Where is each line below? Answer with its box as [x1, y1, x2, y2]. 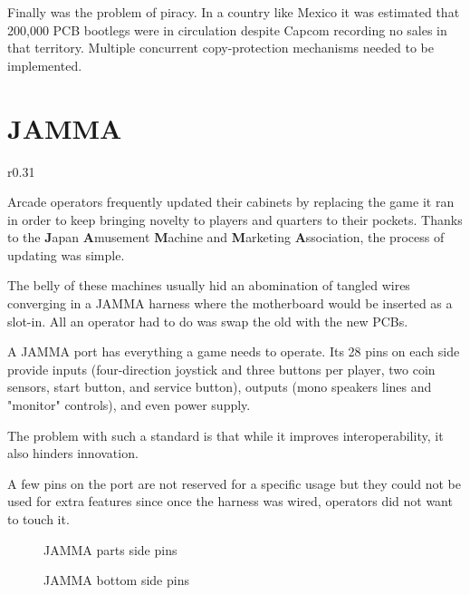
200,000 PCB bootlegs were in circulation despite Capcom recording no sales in [7, 20, 447, 39]
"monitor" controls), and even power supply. [7, 395, 251, 415]
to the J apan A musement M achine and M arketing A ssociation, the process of [7, 228, 445, 247]
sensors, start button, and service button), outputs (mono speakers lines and [7, 377, 432, 396]
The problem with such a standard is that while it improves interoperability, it [7, 425, 444, 444]
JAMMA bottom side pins [43, 571, 189, 590]
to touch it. [7, 510, 70, 528]
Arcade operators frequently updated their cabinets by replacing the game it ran [7, 192, 455, 211]
